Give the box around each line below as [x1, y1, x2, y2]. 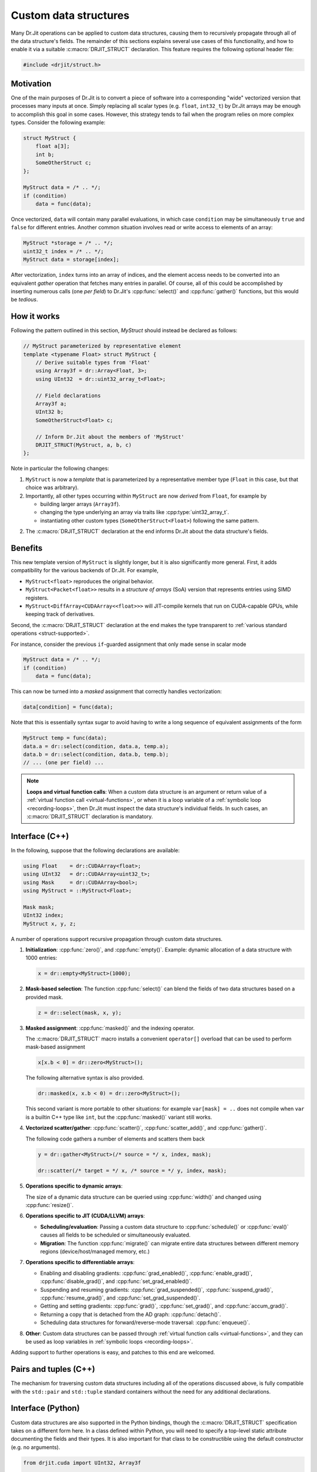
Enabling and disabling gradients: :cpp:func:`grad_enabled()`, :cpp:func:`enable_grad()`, [40, 1269, 252, 1277]
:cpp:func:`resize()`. [25, 1202, 73, 1209]
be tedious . [11, 296, 38, 303]
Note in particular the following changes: [11, 465, 110, 472]
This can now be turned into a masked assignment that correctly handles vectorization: [11, 688, 222, 695]
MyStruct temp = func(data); [23, 735, 107, 741]
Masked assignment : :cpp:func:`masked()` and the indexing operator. [25, 1025, 195, 1032]
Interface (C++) [11, 831, 69, 841]
